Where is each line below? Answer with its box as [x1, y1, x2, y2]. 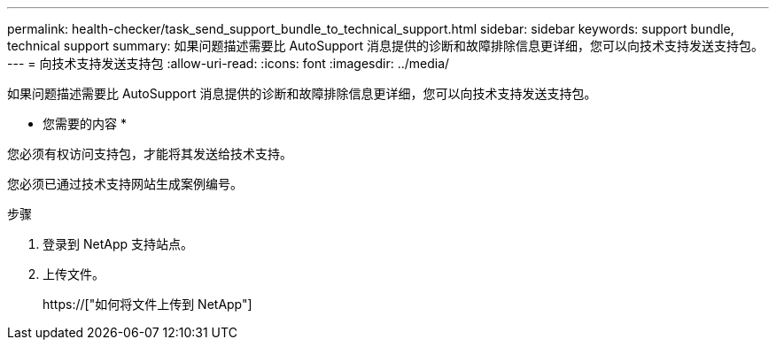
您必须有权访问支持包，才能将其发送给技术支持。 [7, 146, 292, 161]
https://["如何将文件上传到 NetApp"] [43, 297, 252, 312]
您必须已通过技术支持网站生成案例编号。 [7, 176, 243, 191]
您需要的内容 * [43, 116, 127, 131]
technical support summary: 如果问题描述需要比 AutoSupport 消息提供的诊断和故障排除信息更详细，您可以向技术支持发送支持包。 [7, 38, 764, 53]
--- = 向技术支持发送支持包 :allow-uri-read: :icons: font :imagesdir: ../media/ [7, 56, 450, 71]
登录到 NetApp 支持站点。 [43, 236, 193, 251]
